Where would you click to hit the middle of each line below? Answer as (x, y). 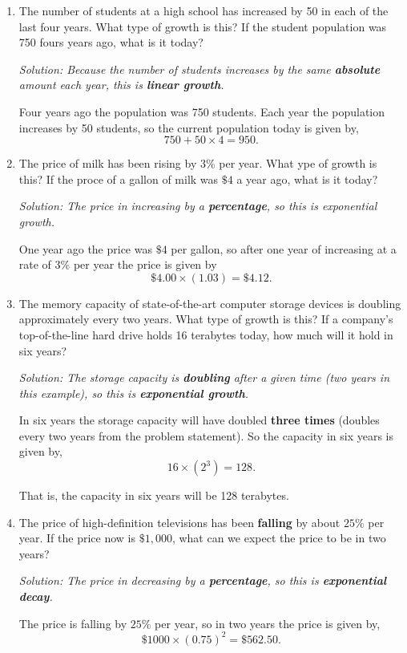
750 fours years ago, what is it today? (111, 42)
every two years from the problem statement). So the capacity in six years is (206, 435)
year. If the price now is (77, 538)
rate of (35, 264)
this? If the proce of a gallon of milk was (119, 178)
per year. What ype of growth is (298, 163)
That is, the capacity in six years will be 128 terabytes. (154, 495)
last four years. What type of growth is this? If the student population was (203, 26)
